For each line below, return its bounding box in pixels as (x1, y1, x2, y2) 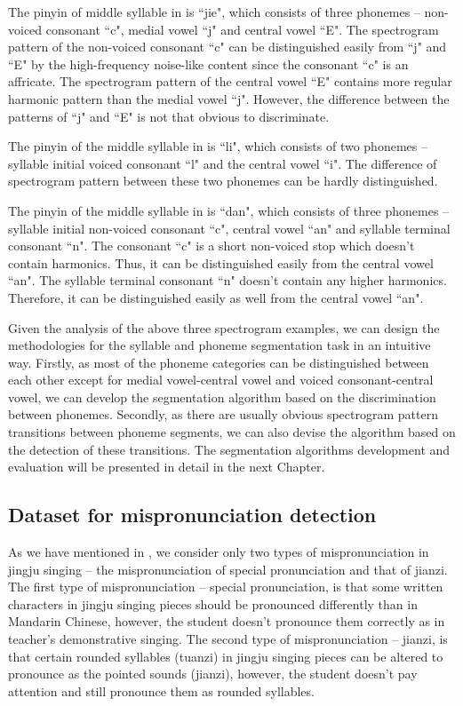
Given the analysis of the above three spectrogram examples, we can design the (8, 318, 440, 337)
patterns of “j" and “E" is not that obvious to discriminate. (8, 107, 330, 125)
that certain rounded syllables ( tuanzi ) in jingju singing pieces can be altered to (8, 647, 443, 665)
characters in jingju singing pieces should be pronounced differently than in (8, 594, 418, 613)
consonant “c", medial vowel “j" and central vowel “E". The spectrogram (45, 20, 439, 38)
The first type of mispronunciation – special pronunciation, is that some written (8, 577, 443, 596)
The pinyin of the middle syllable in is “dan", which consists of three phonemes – (8, 201, 450, 219)
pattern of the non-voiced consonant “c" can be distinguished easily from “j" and (8, 37, 447, 56)
